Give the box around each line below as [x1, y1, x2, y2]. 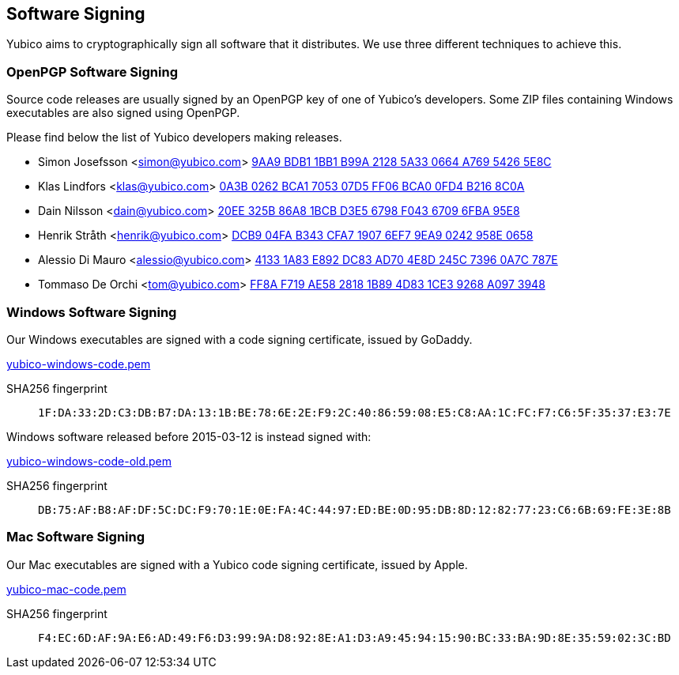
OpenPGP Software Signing [6, 63, 178, 80]
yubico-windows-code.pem [6, 356, 151, 371]
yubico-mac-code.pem [6, 582, 126, 596]
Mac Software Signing [6, 529, 145, 545]
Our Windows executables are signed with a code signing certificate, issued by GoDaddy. [6, 332, 473, 346]
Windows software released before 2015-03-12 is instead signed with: [6, 429, 372, 443]
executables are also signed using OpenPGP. [6, 106, 240, 120]
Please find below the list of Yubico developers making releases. [6, 130, 342, 145]
